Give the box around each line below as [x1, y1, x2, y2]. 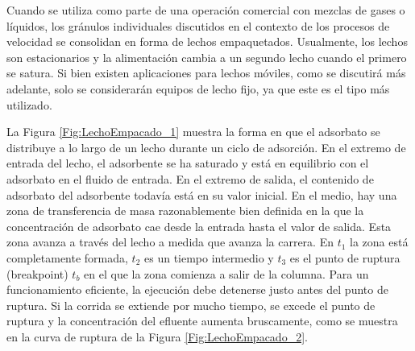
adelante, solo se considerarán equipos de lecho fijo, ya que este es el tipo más [6, 80, 390, 97]
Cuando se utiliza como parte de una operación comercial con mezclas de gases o [6, 2, 405, 18]
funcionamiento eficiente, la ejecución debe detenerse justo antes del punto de [6, 281, 388, 298]
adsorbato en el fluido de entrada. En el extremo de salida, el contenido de [6, 170, 374, 187]
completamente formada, [6, 249, 128, 266]
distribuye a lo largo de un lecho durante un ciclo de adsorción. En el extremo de [6, 138, 406, 155]
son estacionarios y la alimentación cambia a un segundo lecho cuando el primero [6, 48, 407, 65]
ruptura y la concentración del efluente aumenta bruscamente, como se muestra [6, 312, 398, 329]
